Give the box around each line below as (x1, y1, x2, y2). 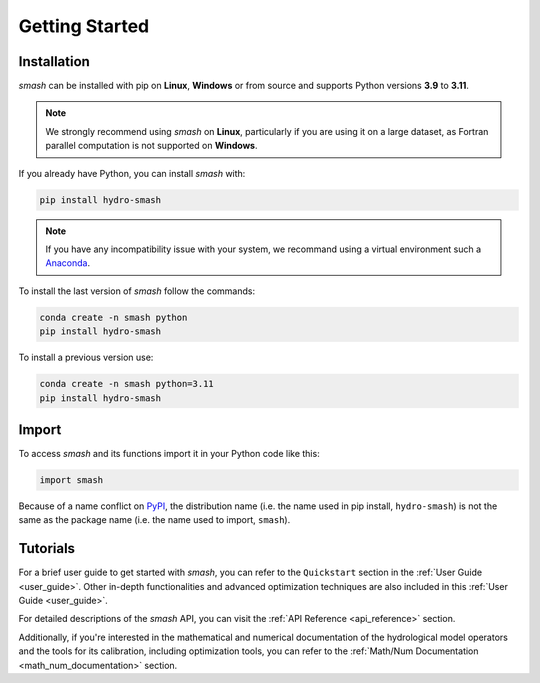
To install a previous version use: (18, 351, 154, 364)
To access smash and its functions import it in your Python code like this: (18, 448, 320, 459)
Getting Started (18, 15, 150, 37)
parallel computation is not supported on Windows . (45, 140, 258, 152)
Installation (18, 53, 90, 70)
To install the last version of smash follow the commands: (18, 285, 255, 297)
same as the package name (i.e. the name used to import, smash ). (18, 514, 291, 526)
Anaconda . (45, 257, 90, 269)
